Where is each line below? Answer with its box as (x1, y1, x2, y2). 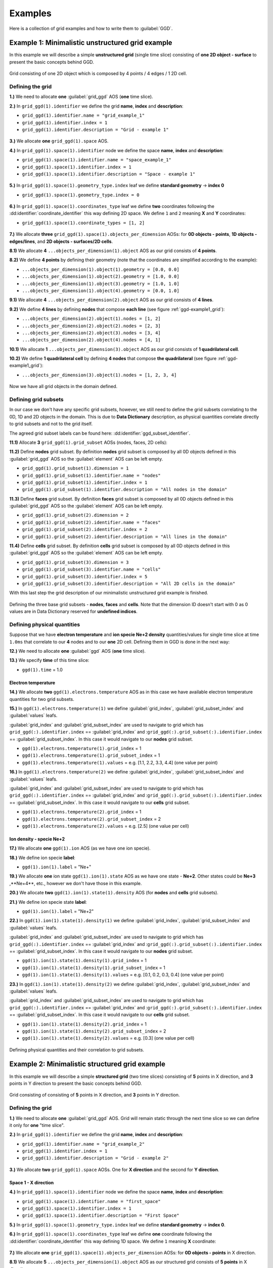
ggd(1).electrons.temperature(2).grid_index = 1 (22, 809, 142, 815)
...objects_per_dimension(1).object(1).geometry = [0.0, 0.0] (22, 266, 179, 272)
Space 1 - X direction (9, 1179, 54, 1185)
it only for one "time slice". (9, 1122, 65, 1128)
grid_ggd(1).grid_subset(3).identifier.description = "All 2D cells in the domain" (22, 581, 236, 586)
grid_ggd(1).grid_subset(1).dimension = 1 (22, 466, 129, 471)
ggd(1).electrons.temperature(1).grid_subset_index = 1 (22, 752, 160, 758)
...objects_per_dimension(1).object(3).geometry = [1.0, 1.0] (22, 280, 179, 287)
